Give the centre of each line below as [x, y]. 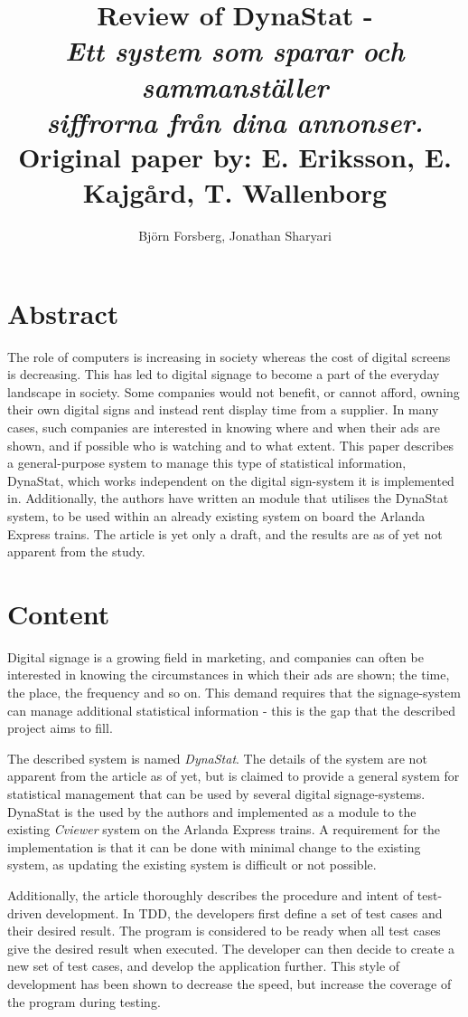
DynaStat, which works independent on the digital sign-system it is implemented [231, 480]
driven [25, 912]
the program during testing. [84, 1001]
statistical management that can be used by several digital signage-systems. [216, 794]
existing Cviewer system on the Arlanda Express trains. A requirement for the [224, 829]
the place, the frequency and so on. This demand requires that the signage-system [234, 693]
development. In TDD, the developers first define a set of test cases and [244, 912]
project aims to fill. [60, 728]
